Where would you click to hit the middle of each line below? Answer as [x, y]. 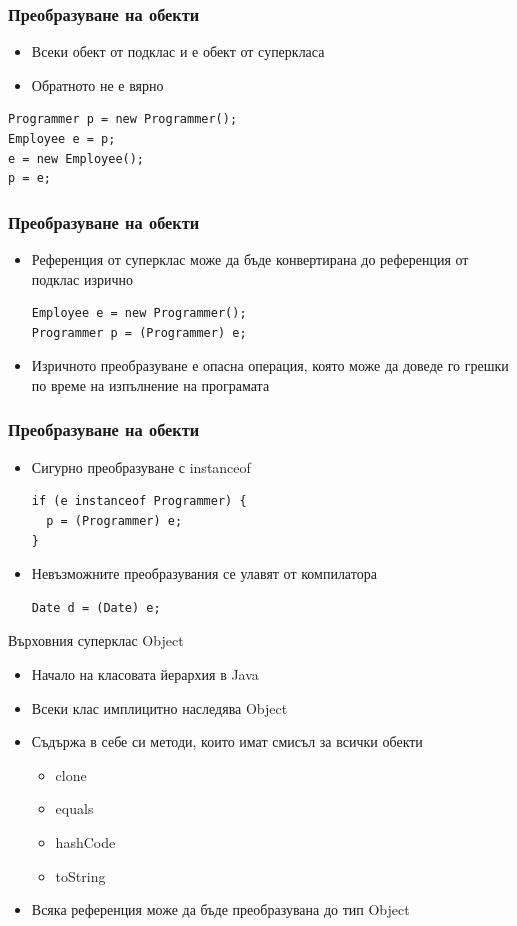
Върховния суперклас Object [96, 640]
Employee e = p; [62, 139]
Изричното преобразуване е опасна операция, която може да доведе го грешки [270, 365]
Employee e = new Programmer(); [139, 313]
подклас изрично [82, 278]
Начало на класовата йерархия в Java [145, 673]
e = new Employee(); [76, 158]
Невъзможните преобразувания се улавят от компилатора [204, 573]
